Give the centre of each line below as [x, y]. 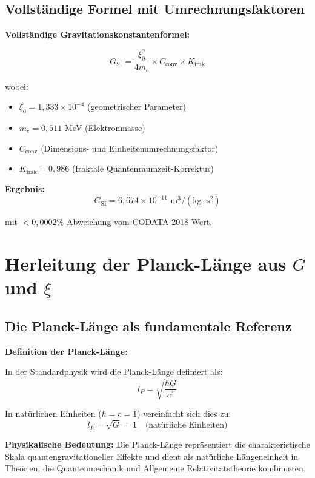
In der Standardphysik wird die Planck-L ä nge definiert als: [114, 372]
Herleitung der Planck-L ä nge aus [146, 264]
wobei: [17, 86]
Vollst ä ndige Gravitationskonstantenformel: [98, 34]
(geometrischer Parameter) [137, 106]
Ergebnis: [25, 188]
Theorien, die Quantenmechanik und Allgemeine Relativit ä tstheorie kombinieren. [155, 468]
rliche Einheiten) [197, 426]
